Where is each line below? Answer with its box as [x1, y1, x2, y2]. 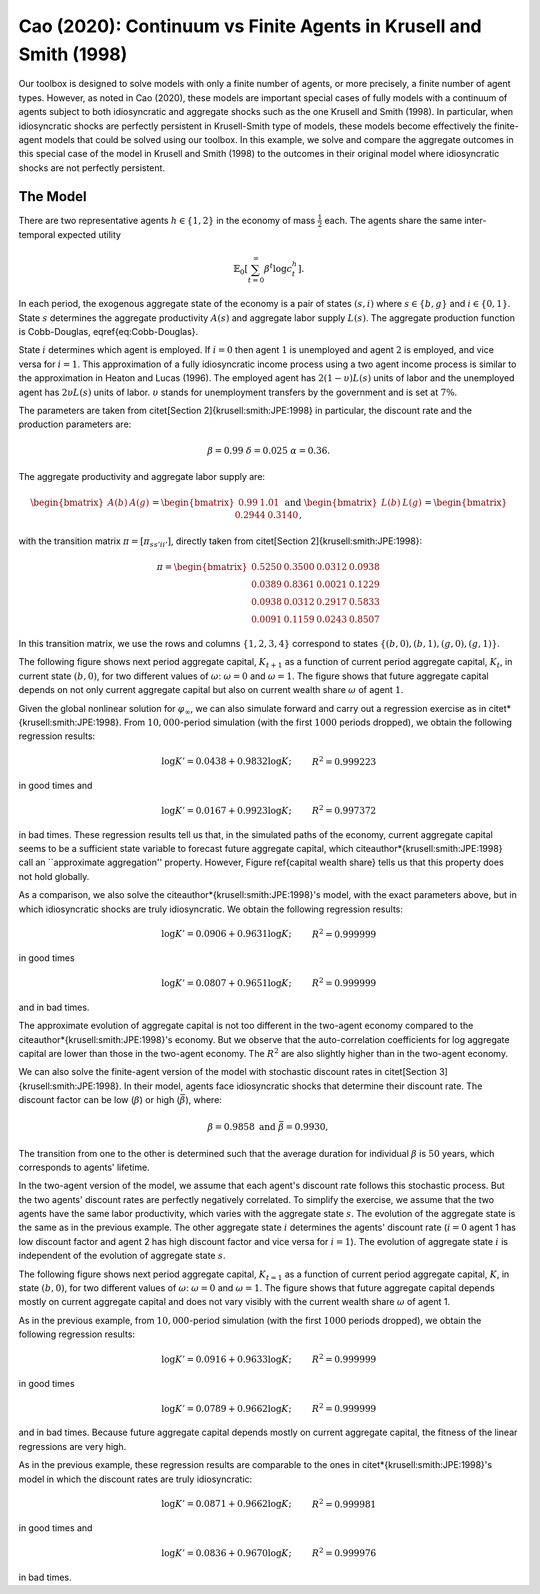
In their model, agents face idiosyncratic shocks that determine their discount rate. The [123, 1080, 483, 1092]
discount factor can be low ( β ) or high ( [18, 1094, 180, 1106]
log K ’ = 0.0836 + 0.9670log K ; [161, 1548, 292, 1559]
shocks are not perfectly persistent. [18, 161, 165, 174]
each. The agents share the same [324, 214, 463, 226]
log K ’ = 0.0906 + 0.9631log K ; [161, 928, 292, 940]
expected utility [57, 229, 122, 241]
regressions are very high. [18, 1440, 127, 1452]
